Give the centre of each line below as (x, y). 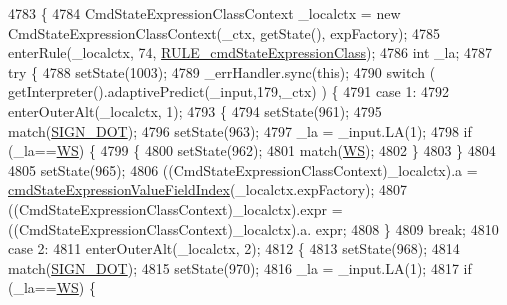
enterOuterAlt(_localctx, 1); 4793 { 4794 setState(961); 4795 (195, 110)
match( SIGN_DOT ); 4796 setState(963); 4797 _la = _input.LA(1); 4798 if (240, 130)
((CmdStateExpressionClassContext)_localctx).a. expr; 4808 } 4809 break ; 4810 (253, 228)
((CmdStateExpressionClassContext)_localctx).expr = (175, 208)
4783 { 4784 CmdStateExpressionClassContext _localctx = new (204, 13)
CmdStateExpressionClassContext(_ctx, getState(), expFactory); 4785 (224, 32)
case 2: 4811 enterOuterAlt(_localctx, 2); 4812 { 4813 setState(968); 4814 (234, 248)
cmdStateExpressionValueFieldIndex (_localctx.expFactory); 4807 (208, 189)
